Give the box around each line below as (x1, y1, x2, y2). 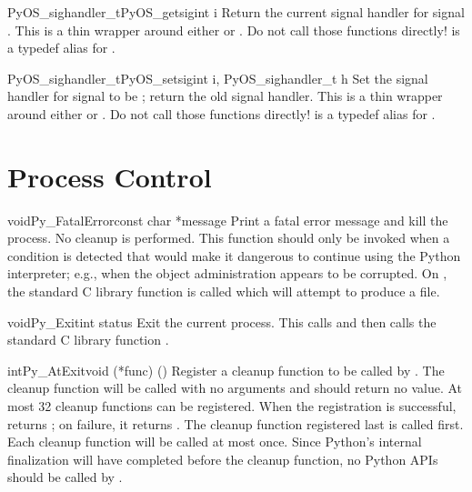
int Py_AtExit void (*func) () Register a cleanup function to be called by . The (7, 360, 445, 379)
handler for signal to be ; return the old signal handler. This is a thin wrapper (7, 86, 443, 105)
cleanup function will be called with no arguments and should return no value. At (7, 378, 463, 397)
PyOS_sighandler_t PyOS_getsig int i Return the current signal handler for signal (7, 3, 465, 21)
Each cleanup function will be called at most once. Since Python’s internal (7, 432, 422, 451)
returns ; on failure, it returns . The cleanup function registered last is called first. (7, 414, 464, 433)
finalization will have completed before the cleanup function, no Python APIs (7, 449, 438, 468)
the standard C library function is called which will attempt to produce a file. (7, 282, 440, 301)
